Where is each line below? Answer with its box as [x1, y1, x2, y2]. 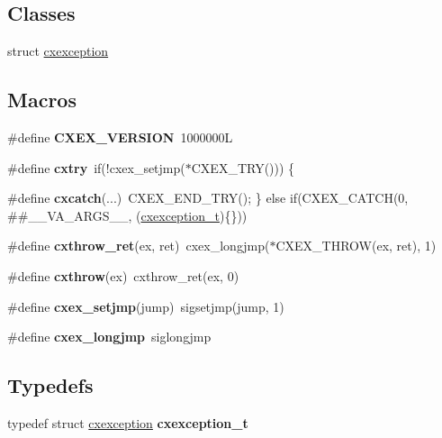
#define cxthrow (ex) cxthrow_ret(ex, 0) [7, 266, 239, 285]
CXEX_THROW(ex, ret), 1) [275, 236, 437, 255]
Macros [7, 86, 77, 114]
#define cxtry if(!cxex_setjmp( [7, 158, 185, 177]
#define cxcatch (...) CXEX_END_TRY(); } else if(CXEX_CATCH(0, [7, 188, 409, 207]
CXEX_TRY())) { [191, 158, 295, 177]
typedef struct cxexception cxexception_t [7, 413, 248, 432]
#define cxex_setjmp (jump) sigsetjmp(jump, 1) [7, 297, 284, 315]
